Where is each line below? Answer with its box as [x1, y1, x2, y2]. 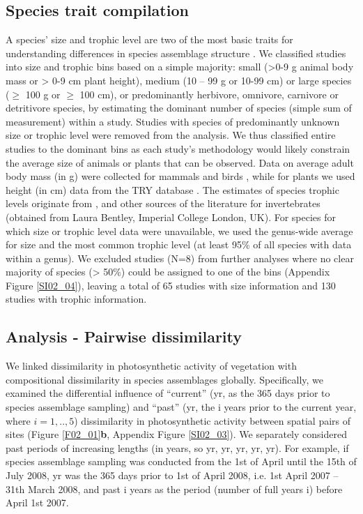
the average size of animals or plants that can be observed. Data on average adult [6, 155, 354, 169]
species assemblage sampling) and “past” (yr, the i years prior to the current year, [6, 400, 357, 414]
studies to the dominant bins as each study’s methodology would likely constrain [6, 141, 350, 156]
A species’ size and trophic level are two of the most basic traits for [6, 32, 293, 47]
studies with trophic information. [6, 292, 147, 306]
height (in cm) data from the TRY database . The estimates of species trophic [6, 182, 339, 197]
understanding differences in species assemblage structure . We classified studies [6, 45, 346, 60]
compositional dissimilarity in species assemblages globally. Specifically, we [6, 372, 324, 386]
